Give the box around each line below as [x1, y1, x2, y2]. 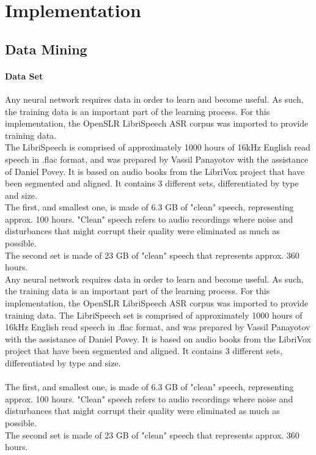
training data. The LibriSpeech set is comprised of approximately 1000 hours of [5, 308, 303, 321]
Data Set [5, 69, 43, 82]
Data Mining [5, 39, 87, 58]
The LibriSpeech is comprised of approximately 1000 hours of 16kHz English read [5, 141, 310, 154]
